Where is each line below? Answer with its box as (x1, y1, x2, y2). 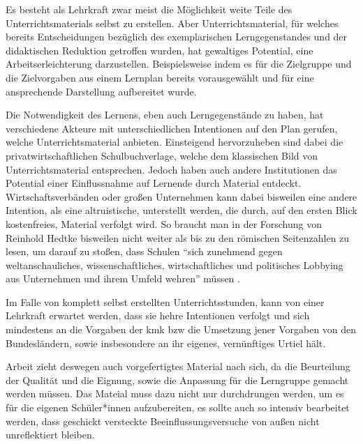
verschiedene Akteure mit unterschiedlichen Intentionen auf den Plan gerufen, (6, 121, 338, 135)
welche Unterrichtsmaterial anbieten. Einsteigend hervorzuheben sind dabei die (6, 135, 343, 149)
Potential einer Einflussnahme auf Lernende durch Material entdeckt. (6, 176, 302, 190)
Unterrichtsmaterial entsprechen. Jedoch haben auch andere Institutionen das (6, 162, 337, 176)
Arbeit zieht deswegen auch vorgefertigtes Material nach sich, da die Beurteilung (6, 359, 350, 374)
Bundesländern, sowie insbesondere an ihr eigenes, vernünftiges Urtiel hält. (6, 335, 326, 350)
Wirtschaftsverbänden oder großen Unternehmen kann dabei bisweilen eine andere (6, 189, 357, 204)
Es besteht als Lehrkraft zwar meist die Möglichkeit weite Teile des (6, 2, 292, 16)
